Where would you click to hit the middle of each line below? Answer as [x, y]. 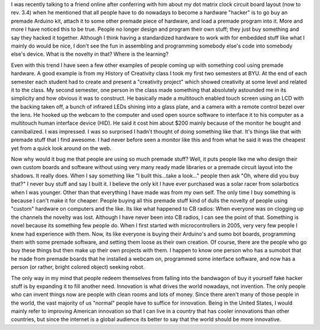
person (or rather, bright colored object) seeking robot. [78, 267]
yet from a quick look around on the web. [61, 148]
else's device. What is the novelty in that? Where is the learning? [90, 54]
